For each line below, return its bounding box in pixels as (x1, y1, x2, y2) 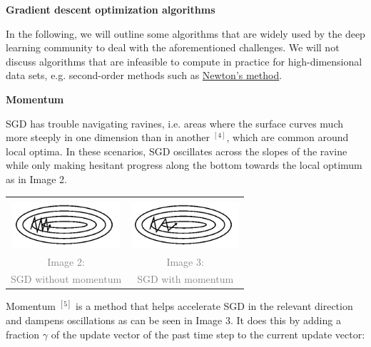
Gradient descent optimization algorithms (6, 2, 215, 16)
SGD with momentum (137, 271, 234, 286)
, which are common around (226, 130, 349, 145)
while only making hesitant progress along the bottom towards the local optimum (6, 157, 362, 172)
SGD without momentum (11, 271, 122, 286)
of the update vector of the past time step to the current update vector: (51, 326, 365, 341)
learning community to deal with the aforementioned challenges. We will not (6, 40, 340, 55)
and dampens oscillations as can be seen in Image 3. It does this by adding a (6, 313, 341, 328)
